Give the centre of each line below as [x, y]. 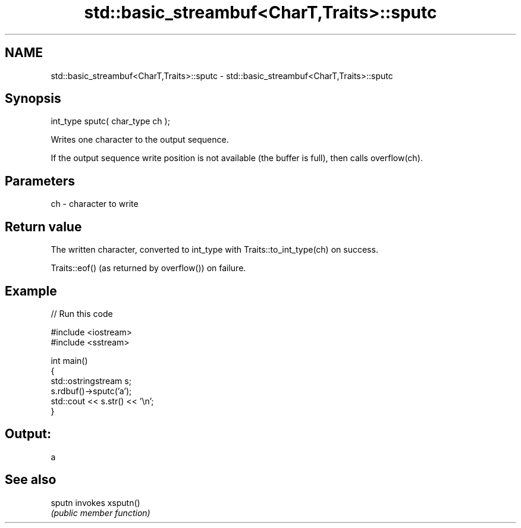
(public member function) [101, 513]
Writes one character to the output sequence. [140, 140]
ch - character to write [95, 204]
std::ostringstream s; [91, 381]
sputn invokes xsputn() [95, 502]
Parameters [40, 181]
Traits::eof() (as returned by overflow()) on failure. [148, 268]
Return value [43, 227]
